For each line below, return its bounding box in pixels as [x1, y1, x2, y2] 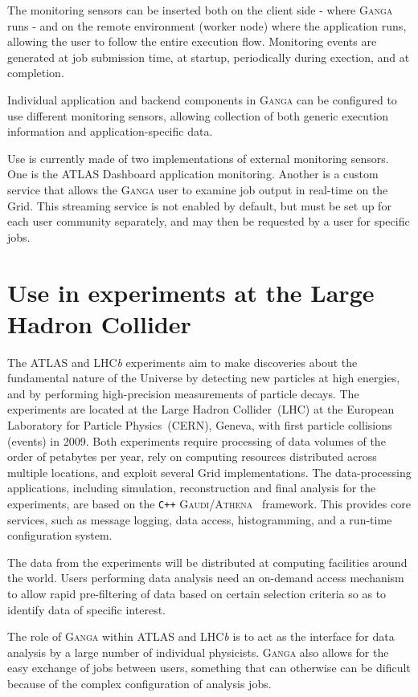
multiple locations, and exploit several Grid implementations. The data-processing [7, 463, 412, 480]
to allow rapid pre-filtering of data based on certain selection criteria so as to [7, 585, 387, 601]
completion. [7, 64, 64, 81]
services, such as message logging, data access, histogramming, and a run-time [7, 511, 392, 528]
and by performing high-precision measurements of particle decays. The [7, 385, 359, 401]
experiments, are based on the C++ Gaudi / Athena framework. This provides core [7, 495, 411, 512]
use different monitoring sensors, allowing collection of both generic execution [7, 107, 389, 124]
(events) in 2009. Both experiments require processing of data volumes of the [7, 432, 386, 449]
